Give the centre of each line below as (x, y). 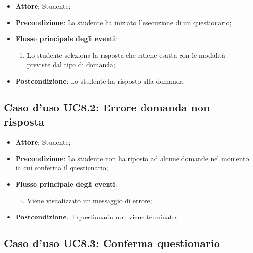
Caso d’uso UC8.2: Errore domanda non (107, 107)
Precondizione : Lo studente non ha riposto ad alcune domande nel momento (132, 158)
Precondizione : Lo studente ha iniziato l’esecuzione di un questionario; (123, 22)
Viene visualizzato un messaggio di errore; (90, 200)
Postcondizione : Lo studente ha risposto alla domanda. (100, 81)
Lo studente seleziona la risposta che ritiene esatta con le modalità (126, 55)
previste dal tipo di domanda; (71, 64)
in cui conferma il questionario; (62, 168)
